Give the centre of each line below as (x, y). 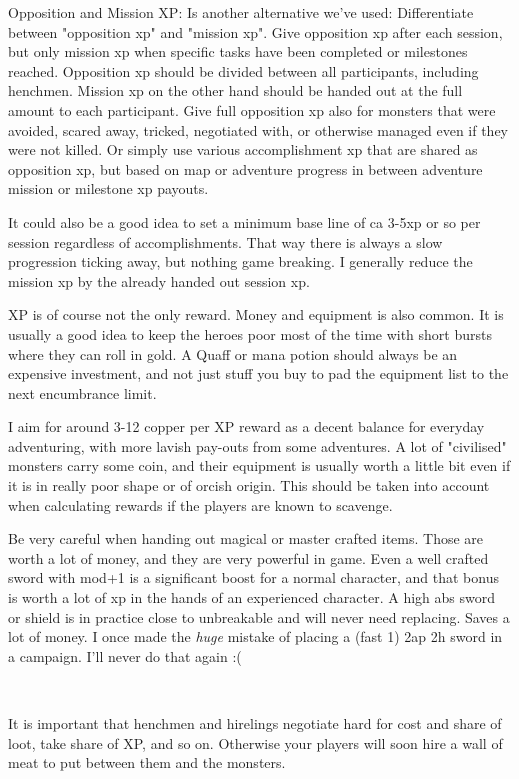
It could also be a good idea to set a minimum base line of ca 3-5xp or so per (244, 221)
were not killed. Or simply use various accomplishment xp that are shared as (243, 149)
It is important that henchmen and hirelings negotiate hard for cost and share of (255, 723)
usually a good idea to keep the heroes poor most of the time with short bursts (250, 333)
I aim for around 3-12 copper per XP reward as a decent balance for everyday (246, 426)
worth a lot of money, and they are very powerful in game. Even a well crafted (248, 557)
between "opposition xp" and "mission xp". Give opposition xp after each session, (255, 31)
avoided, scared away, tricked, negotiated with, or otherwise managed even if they (258, 129)
